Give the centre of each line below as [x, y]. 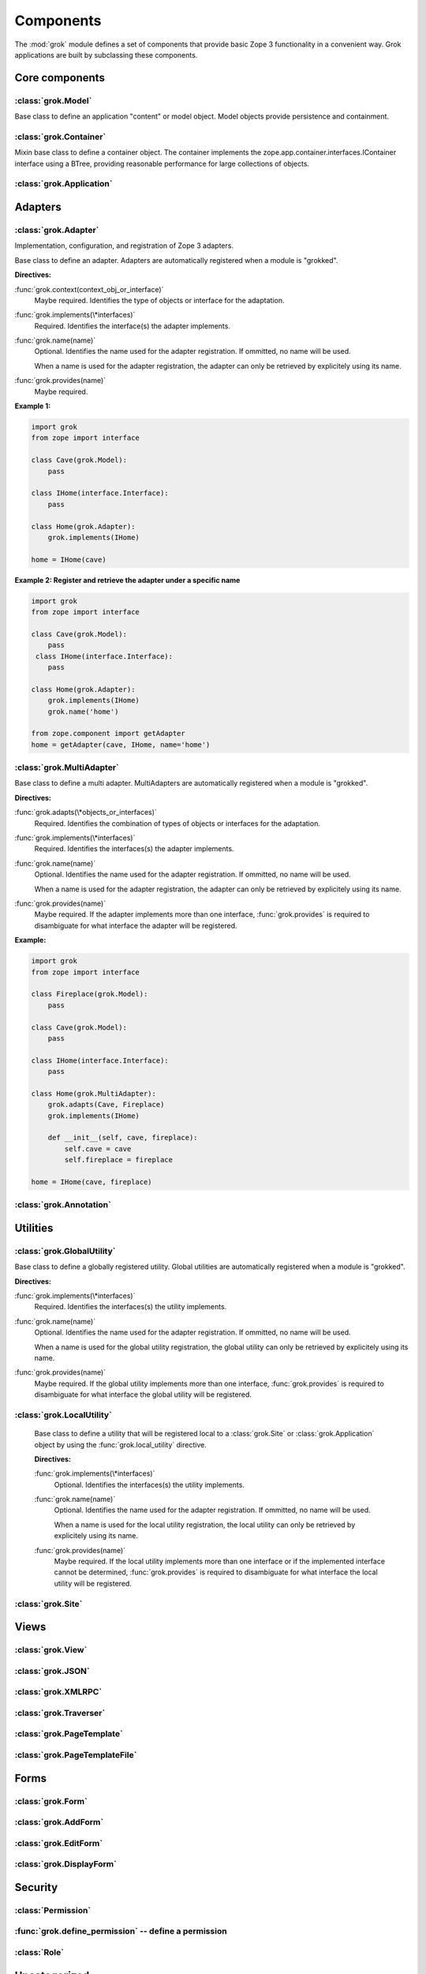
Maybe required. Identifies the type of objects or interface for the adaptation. [159, 300]
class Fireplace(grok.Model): [90, 994]
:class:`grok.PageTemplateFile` [76, 1754]
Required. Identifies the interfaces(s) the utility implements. [131, 1307]
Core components [60, 78]
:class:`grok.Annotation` [63, 1205]
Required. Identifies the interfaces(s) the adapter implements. [134, 849]
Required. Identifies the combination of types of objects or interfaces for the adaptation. [177, 823]
